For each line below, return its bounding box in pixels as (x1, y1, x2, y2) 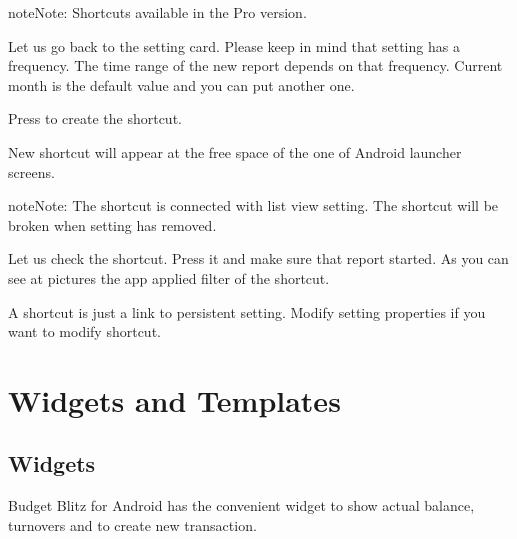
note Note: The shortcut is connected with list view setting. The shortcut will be (8, 195, 499, 216)
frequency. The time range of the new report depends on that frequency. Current (8, 55, 503, 76)
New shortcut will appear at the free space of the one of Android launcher (8, 141, 462, 162)
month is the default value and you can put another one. (8, 74, 355, 95)
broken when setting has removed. (8, 214, 217, 235)
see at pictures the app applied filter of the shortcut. (8, 267, 330, 288)
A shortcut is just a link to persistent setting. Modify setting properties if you (8, 301, 486, 322)
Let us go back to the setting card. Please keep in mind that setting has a (8, 35, 460, 56)
